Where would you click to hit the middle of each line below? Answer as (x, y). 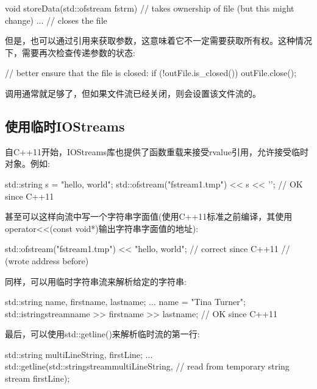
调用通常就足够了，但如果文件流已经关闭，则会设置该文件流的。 (133, 93)
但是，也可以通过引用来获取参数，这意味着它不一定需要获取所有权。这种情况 (158, 40)
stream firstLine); (37, 378)
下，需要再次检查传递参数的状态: (70, 52)
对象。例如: (27, 163)
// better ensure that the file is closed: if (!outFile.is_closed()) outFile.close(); (151, 73)
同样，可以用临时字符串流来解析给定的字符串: (96, 281)
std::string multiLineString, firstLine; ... (79, 354)
